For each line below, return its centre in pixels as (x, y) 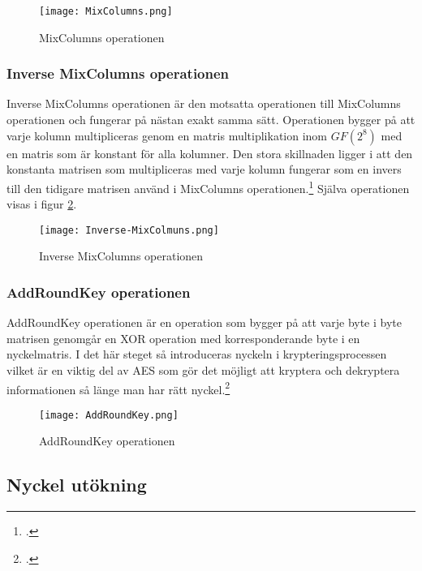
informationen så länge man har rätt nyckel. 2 (118, 388)
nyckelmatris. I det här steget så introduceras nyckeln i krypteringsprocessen (197, 354)
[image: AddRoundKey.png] (109, 415)
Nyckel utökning (77, 485)
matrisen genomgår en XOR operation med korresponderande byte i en (183, 338)
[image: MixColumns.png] (106, 11)
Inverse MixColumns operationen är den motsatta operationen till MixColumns (204, 103)
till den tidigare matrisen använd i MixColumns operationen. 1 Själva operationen (208, 187)
